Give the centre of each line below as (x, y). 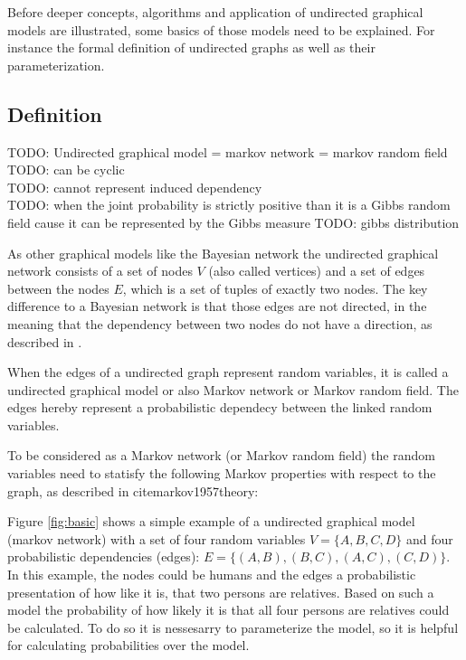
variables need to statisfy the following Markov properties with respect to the (222, 473)
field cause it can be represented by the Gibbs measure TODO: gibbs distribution (233, 222)
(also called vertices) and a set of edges (317, 271)
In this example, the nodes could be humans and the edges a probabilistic (212, 575)
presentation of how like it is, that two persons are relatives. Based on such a (221, 592)
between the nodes (58, 288)
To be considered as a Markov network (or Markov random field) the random (221, 455)
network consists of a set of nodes (100, 271)
